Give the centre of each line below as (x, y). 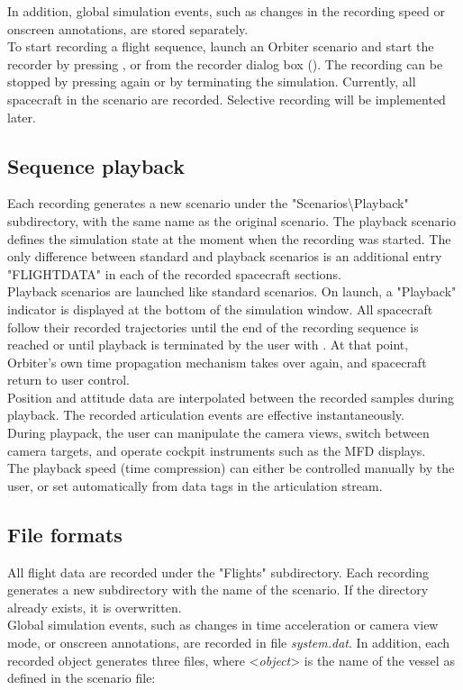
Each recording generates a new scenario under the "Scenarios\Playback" (208, 203)
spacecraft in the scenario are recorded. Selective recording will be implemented (227, 99)
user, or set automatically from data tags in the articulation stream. (195, 485)
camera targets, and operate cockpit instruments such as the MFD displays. (217, 450)
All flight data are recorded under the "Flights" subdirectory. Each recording (218, 572)
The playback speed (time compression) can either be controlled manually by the (231, 468)
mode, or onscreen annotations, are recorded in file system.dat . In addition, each (229, 643)
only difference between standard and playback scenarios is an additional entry (225, 256)
